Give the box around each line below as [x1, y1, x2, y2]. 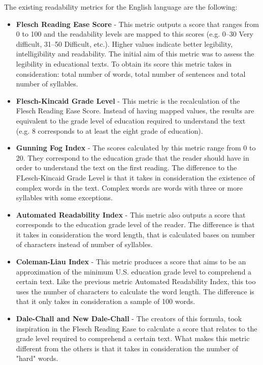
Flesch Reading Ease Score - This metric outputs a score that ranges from [16, 18, 259, 29]
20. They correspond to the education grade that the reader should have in [16, 152, 249, 163]
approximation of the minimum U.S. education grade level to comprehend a [16, 266, 252, 277]
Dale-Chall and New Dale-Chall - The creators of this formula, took [16, 313, 242, 324]
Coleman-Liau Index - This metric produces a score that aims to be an [16, 256, 246, 267]
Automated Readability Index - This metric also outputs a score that [16, 209, 246, 220]
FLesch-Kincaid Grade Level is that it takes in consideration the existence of [16, 172, 255, 182]
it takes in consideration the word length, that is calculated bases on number [16, 229, 255, 239]
